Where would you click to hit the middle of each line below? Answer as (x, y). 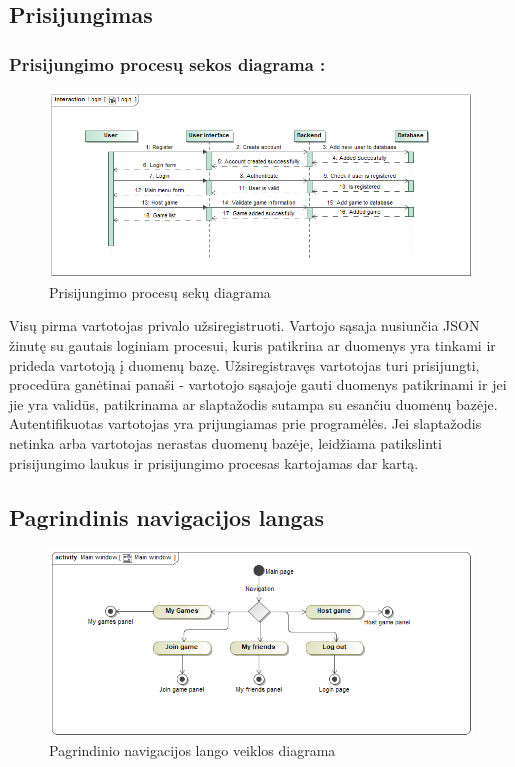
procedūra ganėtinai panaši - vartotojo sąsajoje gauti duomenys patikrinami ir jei (258, 384)
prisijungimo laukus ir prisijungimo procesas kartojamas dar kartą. (214, 462)
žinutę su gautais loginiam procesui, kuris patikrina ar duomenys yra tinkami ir (252, 345)
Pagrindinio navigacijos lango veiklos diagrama (192, 750)
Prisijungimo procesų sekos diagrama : (167, 63)
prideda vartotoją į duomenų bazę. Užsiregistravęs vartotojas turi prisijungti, (244, 364)
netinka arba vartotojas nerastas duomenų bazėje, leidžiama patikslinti (225, 443)
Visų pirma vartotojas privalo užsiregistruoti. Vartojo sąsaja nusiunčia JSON (244, 325)
